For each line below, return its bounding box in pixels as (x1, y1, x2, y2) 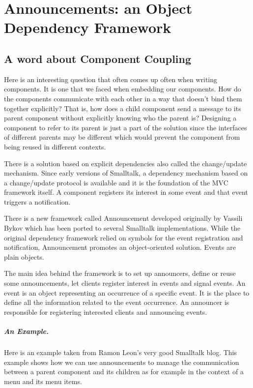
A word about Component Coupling (4, 51, 192, 66)
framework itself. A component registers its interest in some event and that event (4, 187, 248, 197)
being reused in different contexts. (4, 141, 106, 151)
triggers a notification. (4, 196, 71, 207)
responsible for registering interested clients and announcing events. (4, 306, 207, 317)
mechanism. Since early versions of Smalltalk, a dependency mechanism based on (4, 168, 248, 178)
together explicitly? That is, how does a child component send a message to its (4, 103, 241, 113)
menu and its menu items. (4, 376, 82, 386)
